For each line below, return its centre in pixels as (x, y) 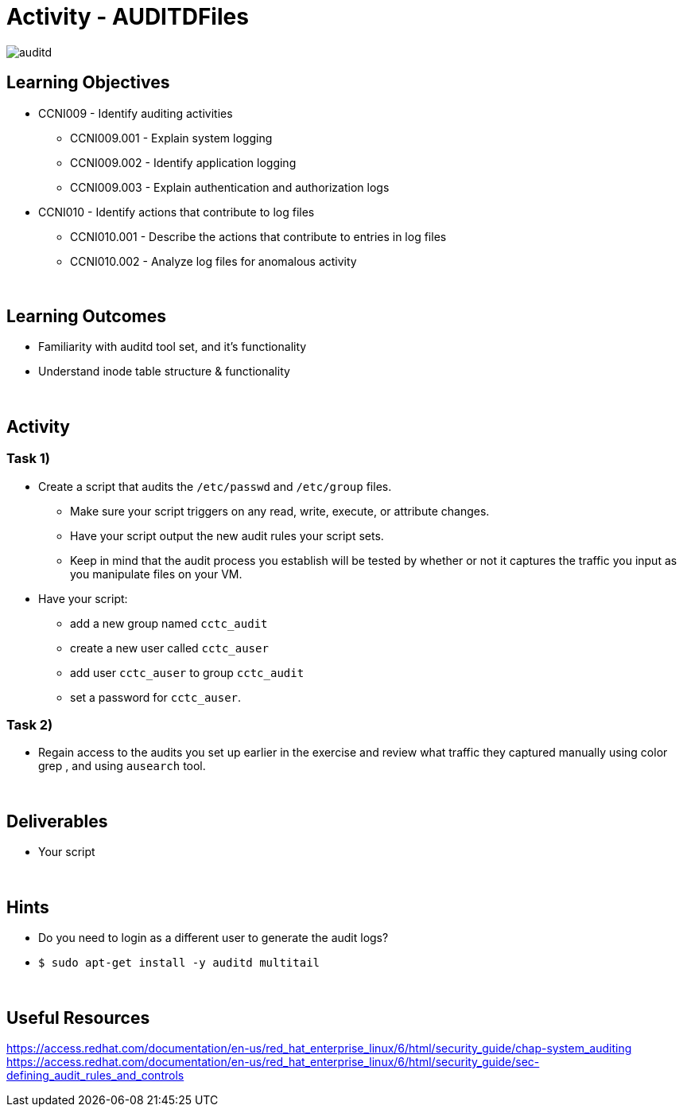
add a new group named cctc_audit (169, 623)
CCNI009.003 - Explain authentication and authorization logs (230, 187)
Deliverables (57, 821)
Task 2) (30, 725)
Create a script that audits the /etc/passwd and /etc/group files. (215, 486)
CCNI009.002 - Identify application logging (183, 162)
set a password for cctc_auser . (156, 697)
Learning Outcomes (86, 317)
